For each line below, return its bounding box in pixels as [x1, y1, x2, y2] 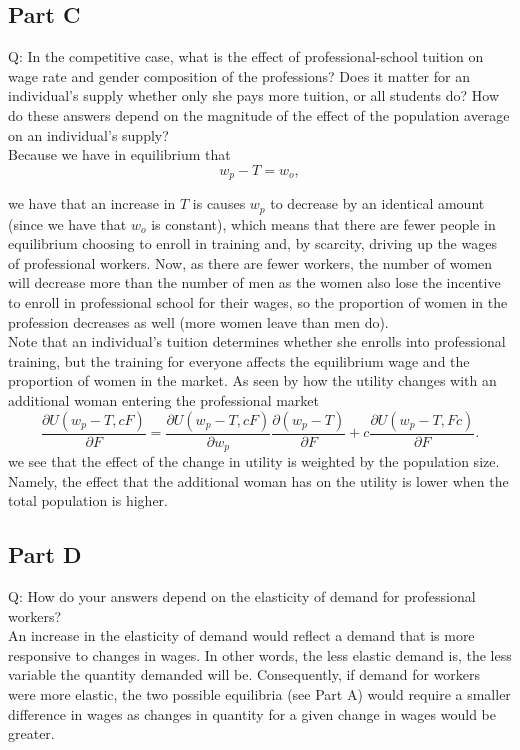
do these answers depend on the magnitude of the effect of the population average [8, 104, 510, 125]
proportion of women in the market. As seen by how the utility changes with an [8, 370, 497, 391]
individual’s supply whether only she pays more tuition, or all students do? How [8, 85, 500, 106]
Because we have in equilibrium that [8, 144, 231, 165]
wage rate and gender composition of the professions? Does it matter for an [8, 65, 470, 86]
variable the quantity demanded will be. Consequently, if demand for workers [8, 664, 481, 685]
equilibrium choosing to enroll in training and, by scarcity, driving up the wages [8, 233, 497, 254]
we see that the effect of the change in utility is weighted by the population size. [8, 451, 500, 472]
